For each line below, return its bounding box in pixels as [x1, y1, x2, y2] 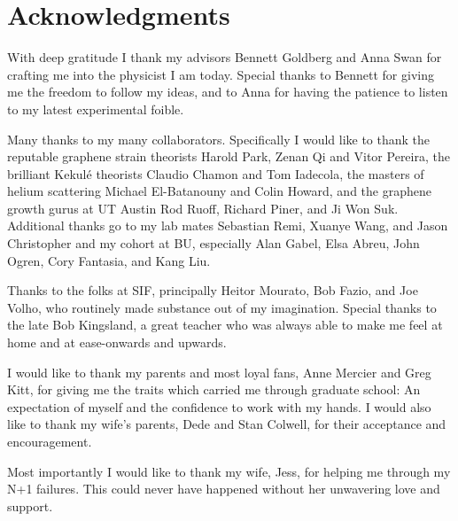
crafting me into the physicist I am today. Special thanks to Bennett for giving [7, 65, 434, 83]
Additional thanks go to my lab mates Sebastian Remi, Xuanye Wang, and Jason [7, 216, 448, 235]
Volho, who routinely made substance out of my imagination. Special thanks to [7, 298, 437, 316]
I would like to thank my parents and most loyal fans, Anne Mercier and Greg [7, 362, 431, 381]
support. [7, 496, 53, 515]
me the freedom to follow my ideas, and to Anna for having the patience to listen [7, 82, 448, 101]
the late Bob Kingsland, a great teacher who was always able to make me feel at [7, 315, 443, 334]
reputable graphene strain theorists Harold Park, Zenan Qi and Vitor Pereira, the [7, 147, 450, 166]
